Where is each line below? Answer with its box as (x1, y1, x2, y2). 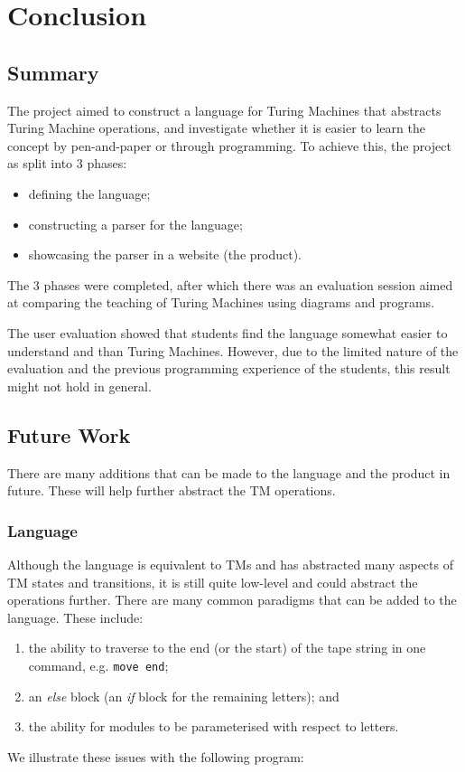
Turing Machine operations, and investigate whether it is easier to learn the (7, 118, 425, 137)
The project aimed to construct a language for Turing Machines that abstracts (7, 100, 442, 119)
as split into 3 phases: (7, 154, 127, 173)
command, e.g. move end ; (28, 655, 169, 674)
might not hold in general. (7, 376, 152, 395)
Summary (7, 58, 99, 86)
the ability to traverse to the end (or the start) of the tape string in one (28, 638, 426, 657)
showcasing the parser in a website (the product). (28, 245, 302, 264)
